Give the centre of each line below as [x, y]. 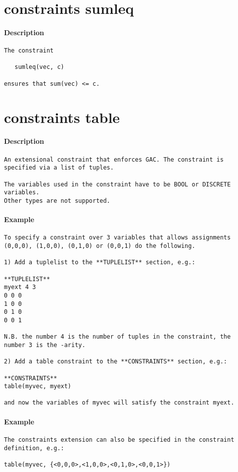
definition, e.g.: [34, 448]
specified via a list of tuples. [59, 168]
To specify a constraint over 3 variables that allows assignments [118, 238]
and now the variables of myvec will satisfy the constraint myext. [119, 403]
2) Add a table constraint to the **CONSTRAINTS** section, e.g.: [116, 362]
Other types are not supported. [57, 201]
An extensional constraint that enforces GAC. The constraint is [114, 159]
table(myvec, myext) [38, 386]
